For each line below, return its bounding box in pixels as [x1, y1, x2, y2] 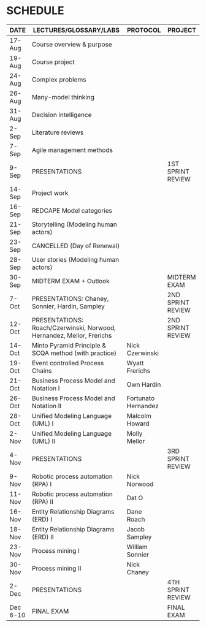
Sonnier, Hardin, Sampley [31, 302, 105, 310]
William [126, 542, 148, 551]
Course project [31, 58, 75, 66]
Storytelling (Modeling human [31, 220, 118, 229]
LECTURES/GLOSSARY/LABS [32, 26, 120, 34]
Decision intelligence [31, 110, 92, 119]
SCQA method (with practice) [31, 349, 117, 357]
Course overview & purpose [31, 40, 112, 48]
